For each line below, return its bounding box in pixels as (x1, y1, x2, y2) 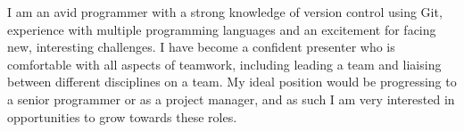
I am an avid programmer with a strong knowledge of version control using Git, (7, 3, 443, 21)
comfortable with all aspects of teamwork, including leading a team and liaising (7, 54, 442, 73)
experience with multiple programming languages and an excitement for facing (7, 20, 436, 38)
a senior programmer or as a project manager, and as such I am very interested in (7, 89, 455, 108)
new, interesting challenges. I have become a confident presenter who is (7, 37, 395, 56)
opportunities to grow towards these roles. (7, 107, 237, 126)
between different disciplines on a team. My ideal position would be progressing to (7, 72, 457, 91)
